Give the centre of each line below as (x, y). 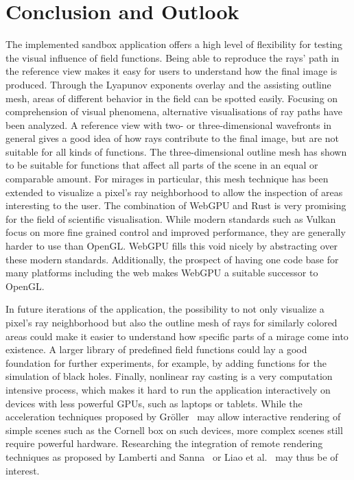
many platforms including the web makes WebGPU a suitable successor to (162, 273)
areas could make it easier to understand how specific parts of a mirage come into (177, 336)
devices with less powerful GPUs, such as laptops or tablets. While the (154, 403)
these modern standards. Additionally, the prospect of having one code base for (172, 259)
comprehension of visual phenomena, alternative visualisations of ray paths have (174, 111)
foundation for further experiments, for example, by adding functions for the (166, 362)
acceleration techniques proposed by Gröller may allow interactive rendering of (173, 417)
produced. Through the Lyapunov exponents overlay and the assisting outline (168, 84)
